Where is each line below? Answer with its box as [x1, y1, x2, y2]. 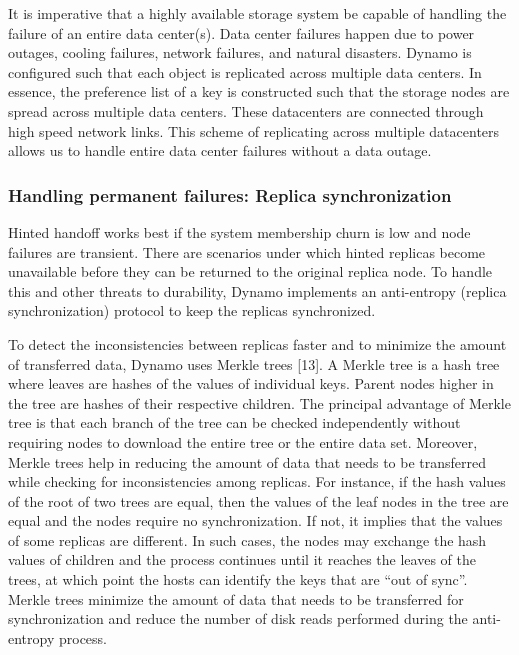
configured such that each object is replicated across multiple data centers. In [8, 61, 482, 82]
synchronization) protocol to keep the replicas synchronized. [8, 300, 376, 321]
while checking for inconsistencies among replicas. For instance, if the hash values [8, 471, 506, 492]
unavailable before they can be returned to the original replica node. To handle [8, 261, 493, 282]
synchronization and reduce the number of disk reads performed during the [8, 608, 468, 629]
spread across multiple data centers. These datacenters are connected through [8, 100, 484, 121]
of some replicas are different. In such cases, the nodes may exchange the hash [8, 529, 487, 550]
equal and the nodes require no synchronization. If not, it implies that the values [8, 510, 503, 531]
